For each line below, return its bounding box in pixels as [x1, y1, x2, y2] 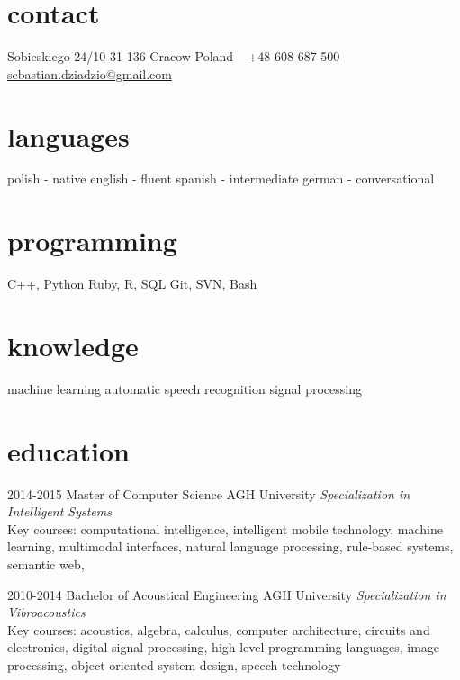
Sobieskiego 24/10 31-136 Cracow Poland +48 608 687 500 [7, 47, 340, 66]
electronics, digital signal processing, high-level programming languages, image [7, 638, 440, 657]
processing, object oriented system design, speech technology [7, 655, 341, 674]
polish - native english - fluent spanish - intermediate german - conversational [7, 169, 435, 188]
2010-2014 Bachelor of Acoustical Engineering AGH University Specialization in [7, 585, 446, 604]
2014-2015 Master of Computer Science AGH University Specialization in [7, 484, 410, 503]
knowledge [7, 327, 139, 363]
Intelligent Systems [7, 502, 112, 521]
